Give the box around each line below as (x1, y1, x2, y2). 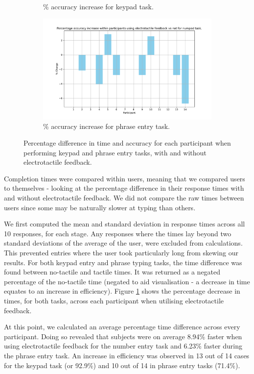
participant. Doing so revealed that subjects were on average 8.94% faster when (4, 331, 242, 341)
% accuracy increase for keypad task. (43, 1, 154, 11)
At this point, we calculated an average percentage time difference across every (4, 322, 240, 332)
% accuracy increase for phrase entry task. (43, 121, 170, 131)
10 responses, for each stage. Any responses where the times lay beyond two (4, 228, 231, 238)
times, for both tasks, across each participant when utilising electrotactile (4, 295, 224, 305)
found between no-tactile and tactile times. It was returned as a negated (4, 267, 221, 277)
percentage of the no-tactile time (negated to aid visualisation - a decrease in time (4, 276, 250, 286)
